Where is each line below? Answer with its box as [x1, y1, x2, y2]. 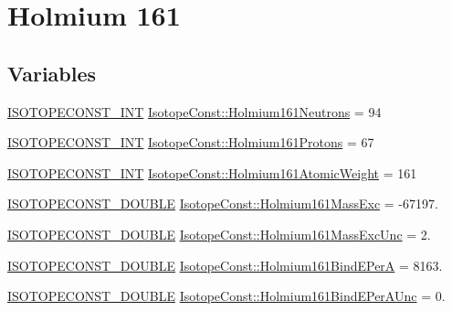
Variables [7, 59, 97, 87]
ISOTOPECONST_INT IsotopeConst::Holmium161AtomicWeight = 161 [7, 163, 417, 182]
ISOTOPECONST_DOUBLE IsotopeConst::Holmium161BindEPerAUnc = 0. [7, 286, 446, 306]
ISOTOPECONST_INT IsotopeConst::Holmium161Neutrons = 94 [7, 102, 382, 121]
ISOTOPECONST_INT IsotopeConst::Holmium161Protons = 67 [7, 133, 374, 152]
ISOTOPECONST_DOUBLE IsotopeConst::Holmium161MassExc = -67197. [7, 194, 438, 213]
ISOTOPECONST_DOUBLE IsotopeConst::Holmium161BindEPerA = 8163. [7, 255, 443, 274]
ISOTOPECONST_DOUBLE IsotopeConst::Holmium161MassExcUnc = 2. [7, 224, 431, 243]
